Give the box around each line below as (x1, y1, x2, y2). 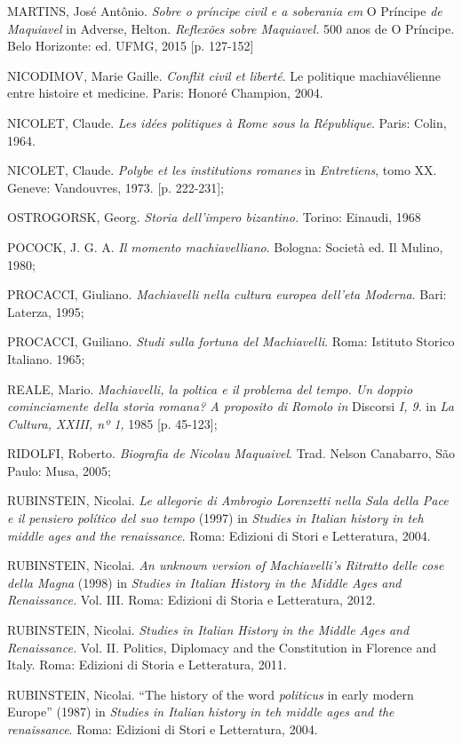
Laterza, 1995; (7, 302, 84, 321)
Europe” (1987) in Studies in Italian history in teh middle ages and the (7, 702, 394, 721)
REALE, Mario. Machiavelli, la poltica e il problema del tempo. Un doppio (7, 379, 413, 398)
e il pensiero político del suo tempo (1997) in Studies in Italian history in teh (7, 509, 424, 527)
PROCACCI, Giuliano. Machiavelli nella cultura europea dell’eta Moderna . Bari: (7, 285, 447, 304)
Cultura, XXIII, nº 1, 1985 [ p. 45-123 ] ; (7, 414, 218, 432)
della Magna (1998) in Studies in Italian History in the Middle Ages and (7, 573, 402, 591)
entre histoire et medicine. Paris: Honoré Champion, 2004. (7, 83, 323, 102)
